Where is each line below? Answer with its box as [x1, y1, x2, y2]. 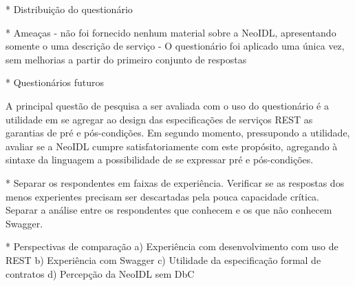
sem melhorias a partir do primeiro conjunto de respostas [6, 52, 247, 66]
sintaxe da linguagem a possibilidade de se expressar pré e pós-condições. [6, 152, 314, 167]
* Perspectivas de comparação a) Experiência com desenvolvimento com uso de [6, 239, 338, 254]
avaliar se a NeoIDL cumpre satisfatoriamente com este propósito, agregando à [6, 139, 338, 153]
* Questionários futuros [6, 75, 105, 90]
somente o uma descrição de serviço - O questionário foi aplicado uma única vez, [6, 39, 345, 53]
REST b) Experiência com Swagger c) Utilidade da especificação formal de [6, 252, 321, 267]
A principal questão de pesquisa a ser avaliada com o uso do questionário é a [6, 98, 329, 112]
